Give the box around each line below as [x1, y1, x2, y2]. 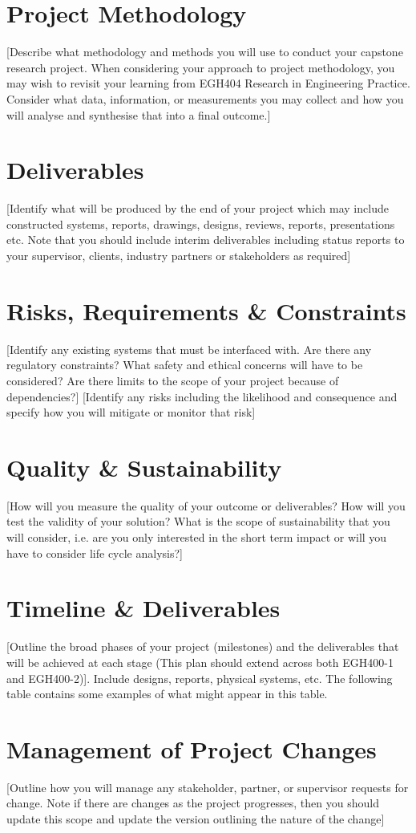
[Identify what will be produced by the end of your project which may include [6, 200, 389, 217]
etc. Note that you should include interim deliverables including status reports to [6, 231, 405, 248]
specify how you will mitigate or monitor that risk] [6, 404, 256, 421]
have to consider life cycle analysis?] [6, 544, 183, 561]
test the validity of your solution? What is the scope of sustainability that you [6, 513, 390, 530]
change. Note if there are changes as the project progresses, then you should [6, 794, 379, 811]
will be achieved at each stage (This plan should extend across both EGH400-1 [6, 653, 394, 670]
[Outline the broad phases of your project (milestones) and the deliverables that [6, 638, 399, 655]
